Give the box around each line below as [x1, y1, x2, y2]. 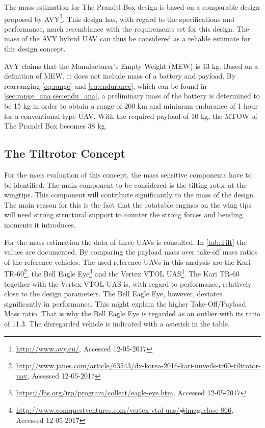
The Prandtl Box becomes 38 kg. [4, 120, 107, 131]
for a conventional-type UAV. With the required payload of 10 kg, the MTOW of [4, 110, 257, 121]
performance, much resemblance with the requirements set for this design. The [4, 23, 249, 34]
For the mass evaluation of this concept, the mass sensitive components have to [4, 169, 252, 180]
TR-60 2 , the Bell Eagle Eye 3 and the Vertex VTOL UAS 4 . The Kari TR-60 [4, 267, 240, 279]
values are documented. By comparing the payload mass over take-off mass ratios [4, 246, 258, 257]
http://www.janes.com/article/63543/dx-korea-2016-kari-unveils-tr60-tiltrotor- [16, 360, 261, 371]
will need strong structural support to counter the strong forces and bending [4, 209, 243, 220]
